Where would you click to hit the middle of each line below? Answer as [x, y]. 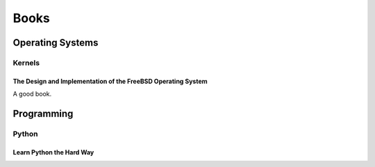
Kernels [26, 62]
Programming [43, 113]
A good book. [32, 94]
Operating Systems [56, 43]
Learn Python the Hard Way [53, 152]
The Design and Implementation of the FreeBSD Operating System [110, 81]
